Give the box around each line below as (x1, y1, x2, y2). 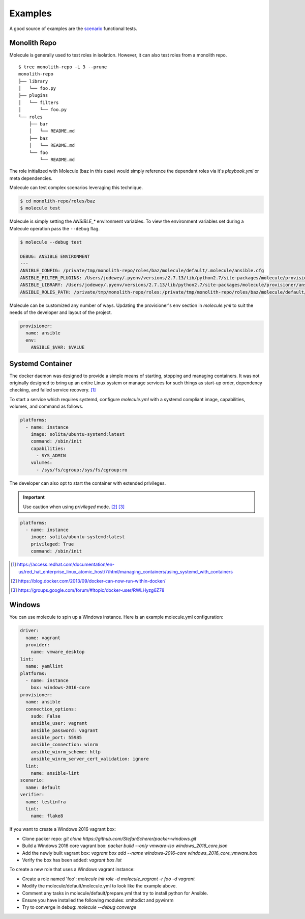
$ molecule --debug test (20, 239, 82, 245)
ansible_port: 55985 (30, 734, 82, 741)
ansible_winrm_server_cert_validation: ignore (30, 756, 149, 762)
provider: (25, 642, 50, 648)
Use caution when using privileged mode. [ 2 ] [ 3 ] (23, 504, 125, 510)
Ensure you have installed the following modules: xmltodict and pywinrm (22, 897, 174, 903)
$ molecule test (20, 205, 61, 211)
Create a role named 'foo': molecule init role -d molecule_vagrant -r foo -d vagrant (22, 876, 195, 882)
